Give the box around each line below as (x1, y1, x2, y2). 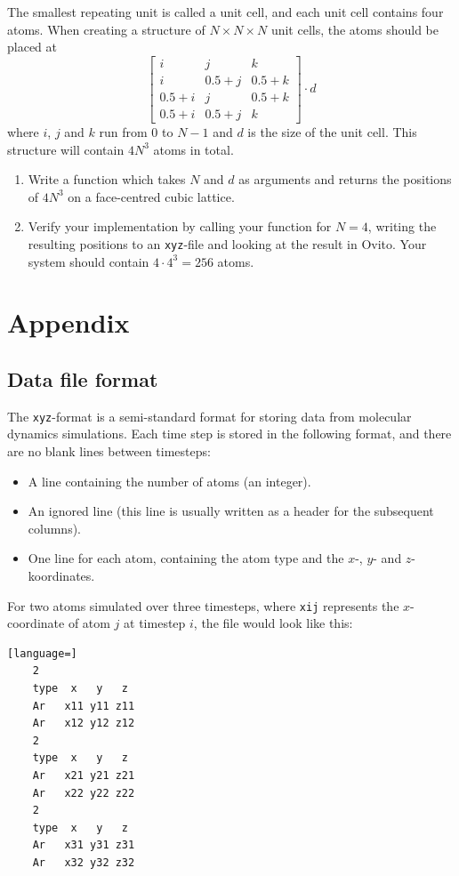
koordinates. (28, 566, 95, 584)
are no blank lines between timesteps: (7, 441, 211, 460)
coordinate (7, 614, 65, 632)
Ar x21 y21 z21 (32, 768, 135, 782)
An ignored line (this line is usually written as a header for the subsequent (28, 502, 434, 520)
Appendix (7, 304, 130, 341)
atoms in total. (153, 140, 234, 158)
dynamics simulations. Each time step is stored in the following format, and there (7, 424, 452, 443)
